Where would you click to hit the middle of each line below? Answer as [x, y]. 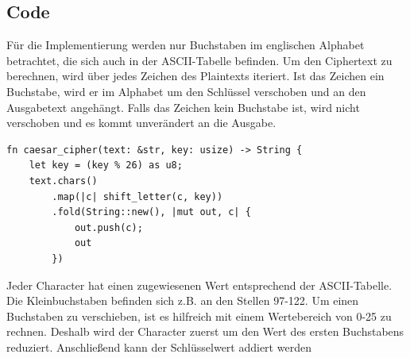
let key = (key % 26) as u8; [106, 166]
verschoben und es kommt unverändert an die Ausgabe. [141, 123]
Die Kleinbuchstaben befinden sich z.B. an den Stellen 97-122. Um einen [183, 300]
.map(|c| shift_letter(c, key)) [137, 196]
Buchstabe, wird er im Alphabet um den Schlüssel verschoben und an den [186, 91]
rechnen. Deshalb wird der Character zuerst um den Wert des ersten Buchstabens [205, 331]
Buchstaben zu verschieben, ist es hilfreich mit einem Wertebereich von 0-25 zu [199, 316]
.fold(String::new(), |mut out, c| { [151, 212]
